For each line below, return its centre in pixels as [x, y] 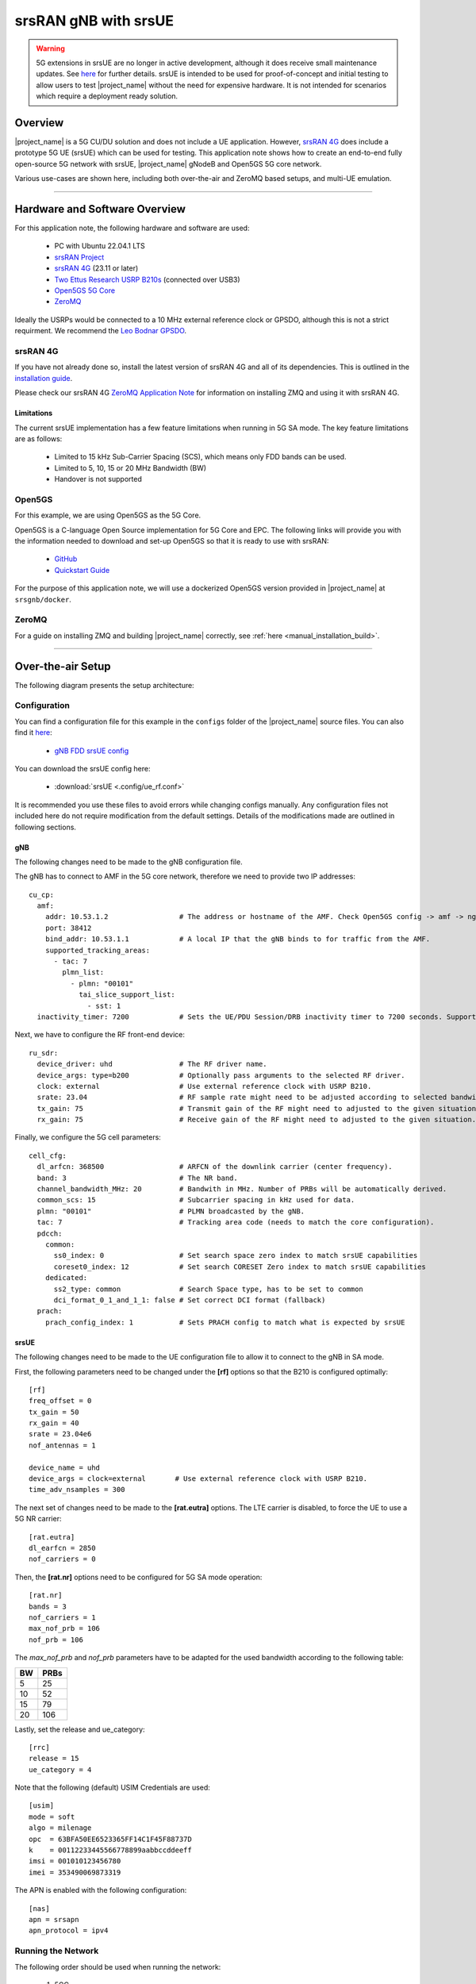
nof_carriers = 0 [62, 1559]
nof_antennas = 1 [62, 1445]
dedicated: [66, 1278]
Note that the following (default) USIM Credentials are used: [112, 1788]
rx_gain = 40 [54, 1423]
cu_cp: [42, 894]
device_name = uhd [65, 1467]
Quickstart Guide [82, 570]
